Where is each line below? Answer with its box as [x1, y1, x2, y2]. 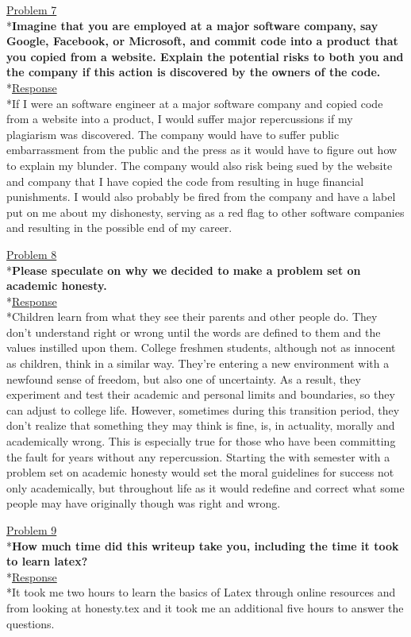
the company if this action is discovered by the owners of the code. [6, 64, 381, 80]
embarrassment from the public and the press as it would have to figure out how [6, 141, 398, 158]
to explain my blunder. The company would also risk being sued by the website [6, 156, 393, 173]
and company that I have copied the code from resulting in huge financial [6, 172, 364, 189]
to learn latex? [6, 553, 88, 569]
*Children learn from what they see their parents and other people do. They [6, 308, 378, 325]
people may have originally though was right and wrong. [6, 495, 281, 512]
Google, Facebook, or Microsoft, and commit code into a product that [6, 33, 398, 49]
